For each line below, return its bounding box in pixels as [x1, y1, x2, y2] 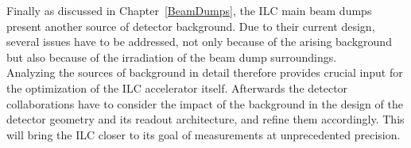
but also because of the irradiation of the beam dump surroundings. [6, 48, 337, 65]
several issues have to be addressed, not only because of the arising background [6, 33, 392, 50]
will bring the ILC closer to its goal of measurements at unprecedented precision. [6, 126, 401, 142]
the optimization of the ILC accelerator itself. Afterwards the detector [6, 79, 348, 96]
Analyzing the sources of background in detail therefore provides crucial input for [6, 64, 403, 81]
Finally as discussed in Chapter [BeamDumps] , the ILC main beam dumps [6, 2, 372, 18]
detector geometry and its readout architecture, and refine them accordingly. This [6, 111, 405, 127]
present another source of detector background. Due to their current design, [6, 17, 375, 34]
